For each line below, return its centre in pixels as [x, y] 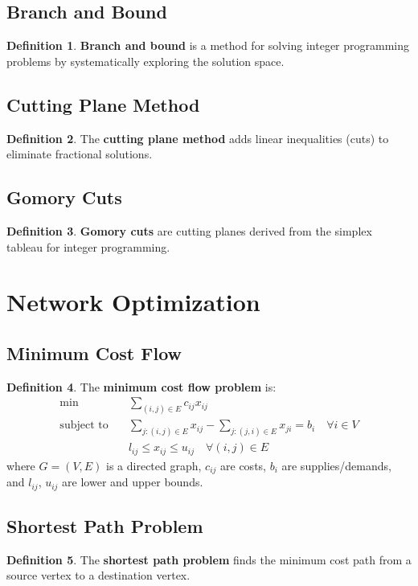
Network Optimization [133, 302]
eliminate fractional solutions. [80, 154]
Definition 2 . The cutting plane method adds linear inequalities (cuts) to [198, 138]
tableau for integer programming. [88, 246]
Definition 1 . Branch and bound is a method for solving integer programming [208, 45]
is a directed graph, [154, 465]
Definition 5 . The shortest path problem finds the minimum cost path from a [209, 559]
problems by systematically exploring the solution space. [145, 61]
